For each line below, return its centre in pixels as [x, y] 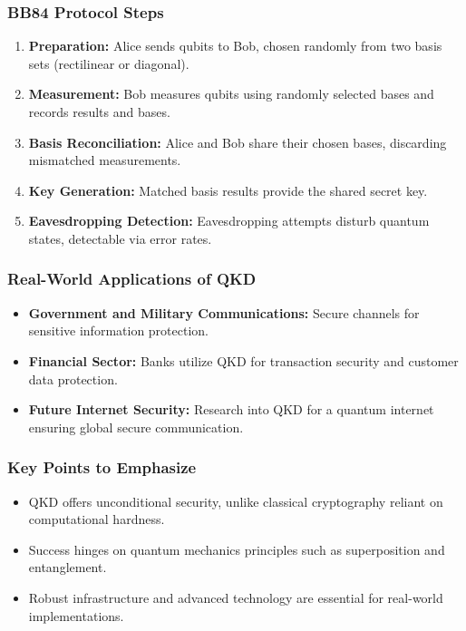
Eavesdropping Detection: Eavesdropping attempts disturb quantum [229, 221]
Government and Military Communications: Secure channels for [224, 312]
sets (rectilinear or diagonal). [109, 63]
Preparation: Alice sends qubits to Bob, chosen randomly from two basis [235, 46]
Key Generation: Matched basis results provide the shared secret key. [228, 190]
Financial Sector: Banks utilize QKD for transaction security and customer [243, 360]
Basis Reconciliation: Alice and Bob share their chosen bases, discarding [238, 142]
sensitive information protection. [118, 330]
